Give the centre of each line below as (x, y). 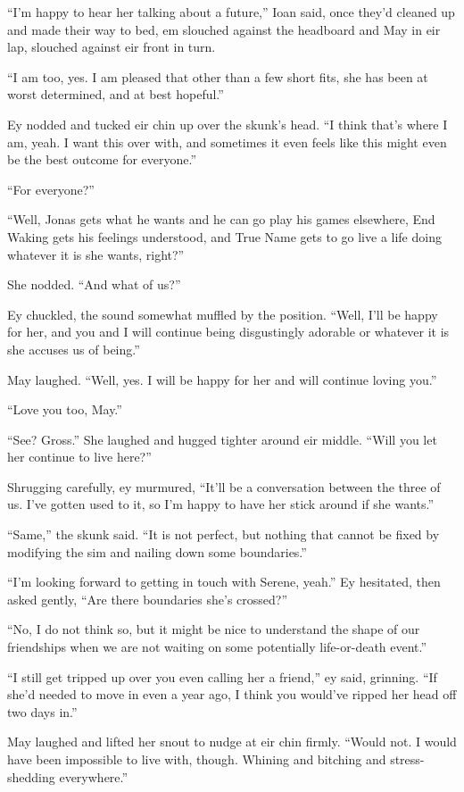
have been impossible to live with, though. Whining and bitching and (197, 759)
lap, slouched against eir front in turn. (112, 47)
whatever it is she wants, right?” (96, 254)
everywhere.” (94, 776)
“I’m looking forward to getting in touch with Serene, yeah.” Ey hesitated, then (224, 582)
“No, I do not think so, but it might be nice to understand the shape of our (214, 629)
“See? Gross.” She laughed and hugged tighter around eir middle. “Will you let (222, 439)
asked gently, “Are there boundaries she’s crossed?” (148, 599)
